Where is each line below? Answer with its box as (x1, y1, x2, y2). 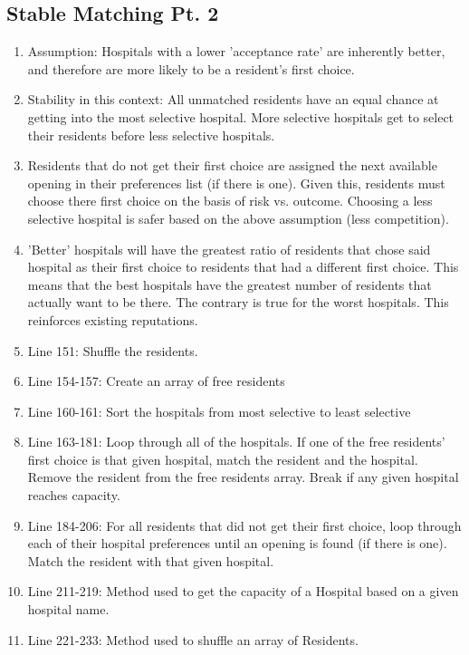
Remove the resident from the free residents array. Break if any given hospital (27, 467, 459, 486)
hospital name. (27, 600, 110, 619)
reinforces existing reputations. (27, 310, 198, 329)
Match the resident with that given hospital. (27, 551, 274, 570)
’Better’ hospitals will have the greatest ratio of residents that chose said (27, 239, 431, 258)
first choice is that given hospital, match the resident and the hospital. (27, 449, 418, 468)
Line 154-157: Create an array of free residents (27, 371, 285, 390)
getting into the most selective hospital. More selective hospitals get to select (27, 107, 455, 126)
